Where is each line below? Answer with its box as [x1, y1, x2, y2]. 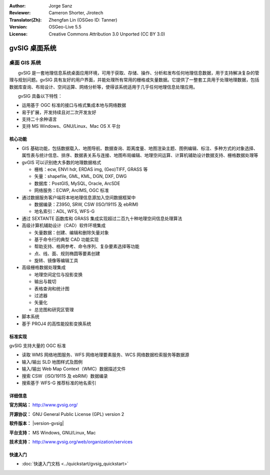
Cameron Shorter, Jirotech [48, 10, 103, 16]
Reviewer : [9, 10, 31, 16]
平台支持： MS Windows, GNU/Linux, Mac [9, 429, 96, 435]
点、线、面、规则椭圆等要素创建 [34, 251, 100, 257]
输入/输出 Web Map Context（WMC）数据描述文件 [21, 366, 126, 372]
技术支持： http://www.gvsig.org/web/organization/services [9, 438, 133, 444]
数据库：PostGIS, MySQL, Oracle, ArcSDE [34, 180, 120, 186]
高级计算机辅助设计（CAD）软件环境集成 [21, 222, 106, 228]
